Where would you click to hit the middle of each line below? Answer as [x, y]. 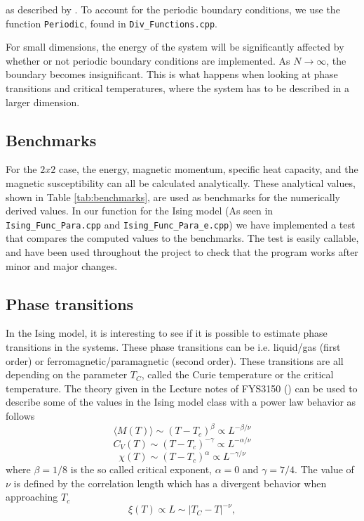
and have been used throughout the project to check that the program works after [182, 252]
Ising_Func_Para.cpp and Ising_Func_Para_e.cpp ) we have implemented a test [181, 224]
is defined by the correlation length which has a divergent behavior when [170, 483]
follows [20, 416]
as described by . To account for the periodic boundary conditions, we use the [173, 9]
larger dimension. [43, 102]
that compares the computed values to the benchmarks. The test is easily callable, [182, 238]
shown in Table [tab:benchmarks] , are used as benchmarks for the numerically [173, 197]
